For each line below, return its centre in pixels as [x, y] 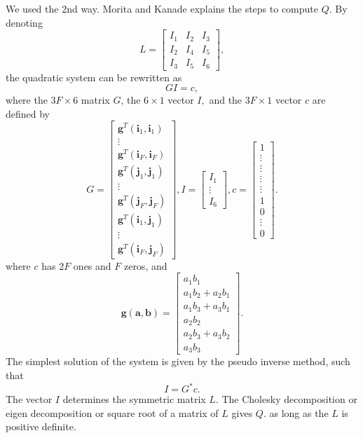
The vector [29, 399]
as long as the [299, 412]
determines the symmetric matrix [134, 399]
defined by [28, 113]
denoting [24, 22]
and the [226, 100]
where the [27, 100]
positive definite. [41, 426]
